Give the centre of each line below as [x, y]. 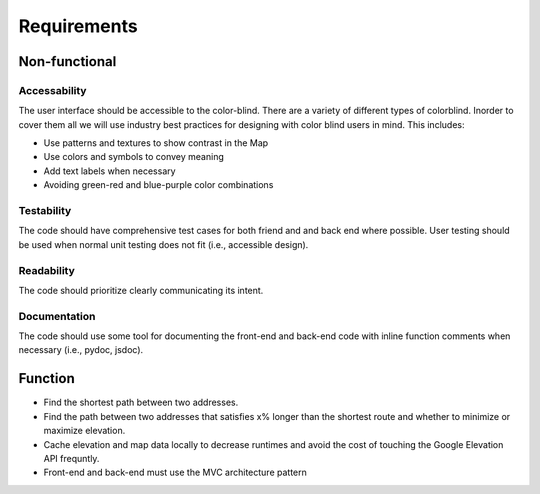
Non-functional [67, 61]
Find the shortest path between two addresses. [141, 402]
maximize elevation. [84, 431]
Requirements [78, 26]
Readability [46, 270]
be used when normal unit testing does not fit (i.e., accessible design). [163, 244]
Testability [45, 211]
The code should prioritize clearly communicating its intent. [141, 290]
